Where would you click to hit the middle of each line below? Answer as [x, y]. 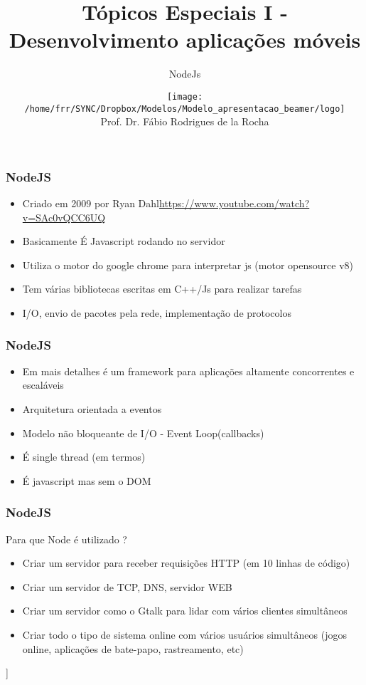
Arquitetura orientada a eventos [92, 409]
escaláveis [43, 385]
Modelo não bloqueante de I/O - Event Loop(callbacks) [143, 433]
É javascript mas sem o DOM [87, 480]
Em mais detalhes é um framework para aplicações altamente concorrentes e [188, 371]
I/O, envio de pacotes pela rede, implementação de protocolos [157, 313]
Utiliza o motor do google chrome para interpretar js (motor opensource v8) [188, 265]
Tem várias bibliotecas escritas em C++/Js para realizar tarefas [162, 289]
